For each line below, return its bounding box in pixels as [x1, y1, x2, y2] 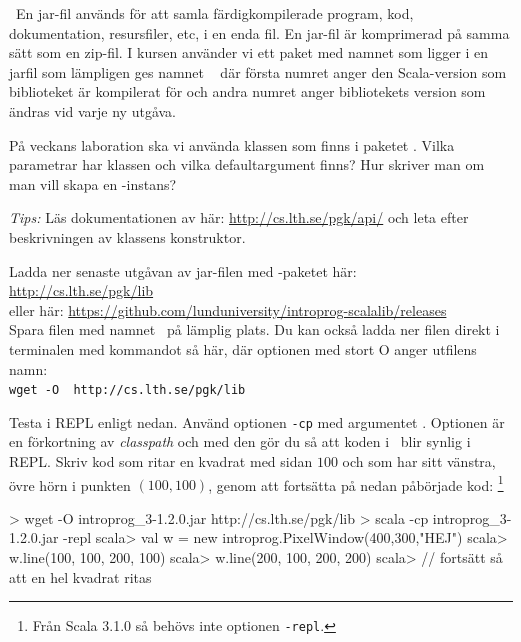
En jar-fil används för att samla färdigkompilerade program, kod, [15, 3, 414, 23]
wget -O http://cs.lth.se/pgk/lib [9, 383, 246, 398]
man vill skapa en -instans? [9, 173, 177, 194]
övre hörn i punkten [9, 474, 131, 495]
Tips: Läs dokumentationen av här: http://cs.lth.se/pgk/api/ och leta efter [9, 207, 469, 228]
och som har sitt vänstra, [342, 451, 496, 471]
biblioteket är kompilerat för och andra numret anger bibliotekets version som [9, 81, 486, 102]
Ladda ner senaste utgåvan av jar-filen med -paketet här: [9, 260, 357, 281]
